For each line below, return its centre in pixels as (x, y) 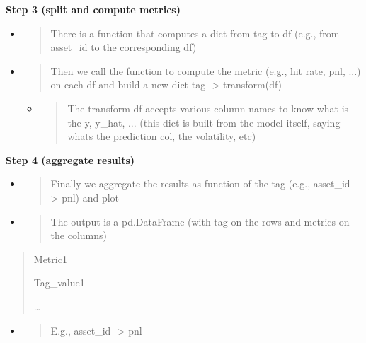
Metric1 (50, 258)
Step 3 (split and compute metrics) (93, 9)
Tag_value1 (59, 283)
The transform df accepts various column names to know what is (208, 108)
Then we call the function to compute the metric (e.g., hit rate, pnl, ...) (206, 70)
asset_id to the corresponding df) (124, 47)
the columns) (79, 235)
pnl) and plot (91, 197)
